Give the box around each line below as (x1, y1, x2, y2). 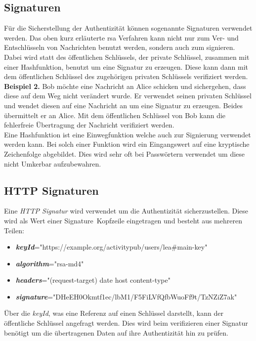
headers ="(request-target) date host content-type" (15, 275, 171, 285)
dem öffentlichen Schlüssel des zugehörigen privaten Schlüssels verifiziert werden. (4, 71, 248, 82)
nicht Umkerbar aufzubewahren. (4, 158, 101, 169)
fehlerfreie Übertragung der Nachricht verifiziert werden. (4, 120, 174, 130)
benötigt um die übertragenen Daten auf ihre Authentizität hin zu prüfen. (4, 327, 228, 338)
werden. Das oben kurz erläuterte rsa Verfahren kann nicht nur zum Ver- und (4, 32, 239, 43)
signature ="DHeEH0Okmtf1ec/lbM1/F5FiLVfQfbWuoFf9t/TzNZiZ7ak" (15, 291, 237, 301)
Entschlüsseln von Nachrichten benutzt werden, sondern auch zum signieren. (4, 42, 235, 52)
